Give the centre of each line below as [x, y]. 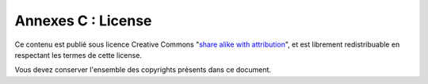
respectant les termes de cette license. [78, 55]
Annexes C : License [83, 21]
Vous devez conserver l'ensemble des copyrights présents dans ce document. [143, 70]
